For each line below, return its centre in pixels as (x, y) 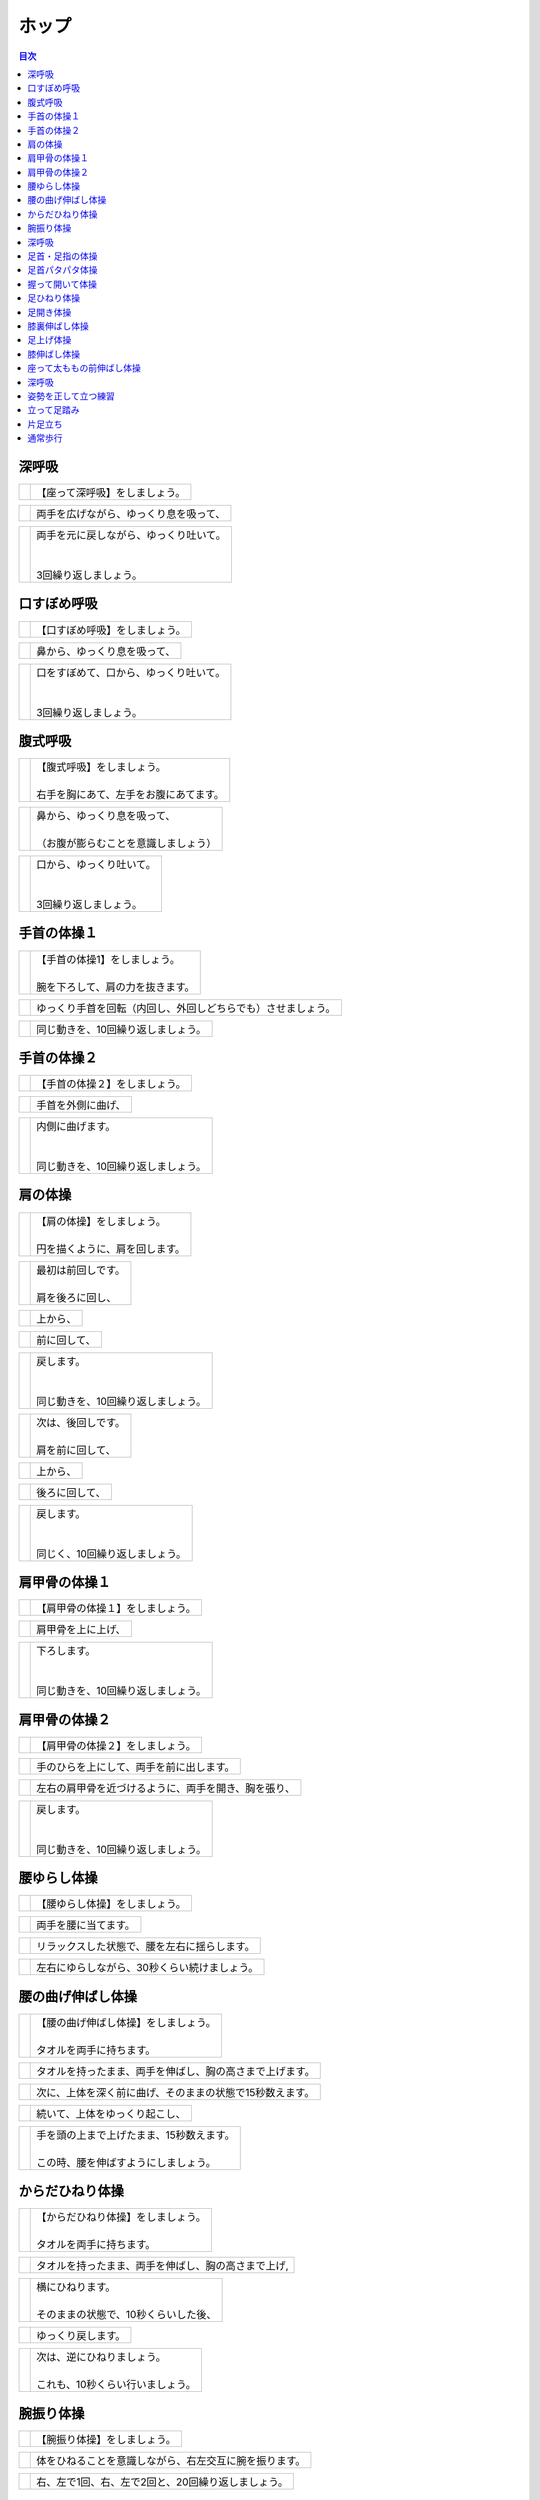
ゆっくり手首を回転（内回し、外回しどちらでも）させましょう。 (186, 1008)
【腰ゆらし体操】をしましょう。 (111, 1904)
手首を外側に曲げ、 (81, 1105)
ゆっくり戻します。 (81, 2336)
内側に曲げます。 (76, 1127)
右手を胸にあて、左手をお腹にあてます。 (130, 795)
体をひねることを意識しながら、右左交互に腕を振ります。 (171, 2460)
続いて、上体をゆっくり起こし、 (111, 2113)
